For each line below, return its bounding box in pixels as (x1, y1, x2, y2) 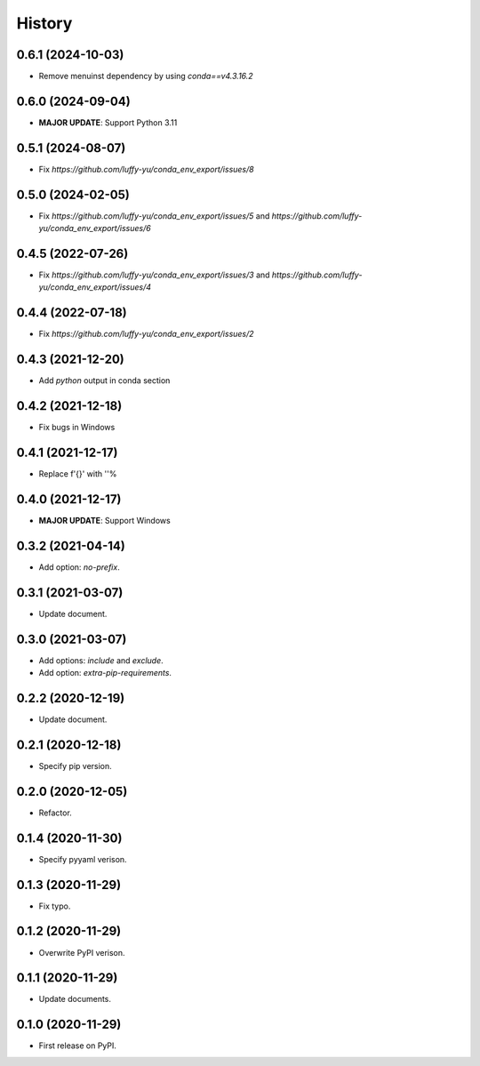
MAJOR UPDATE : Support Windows (38, 516, 171, 525)
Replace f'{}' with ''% (38, 469, 117, 479)
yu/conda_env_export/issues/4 (38, 282, 151, 293)
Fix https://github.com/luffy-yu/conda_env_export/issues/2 (38, 329, 254, 340)
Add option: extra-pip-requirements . (38, 668, 172, 678)
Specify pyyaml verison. (38, 854, 128, 864)
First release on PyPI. (38, 1040, 117, 1051)
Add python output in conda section (38, 375, 171, 386)
